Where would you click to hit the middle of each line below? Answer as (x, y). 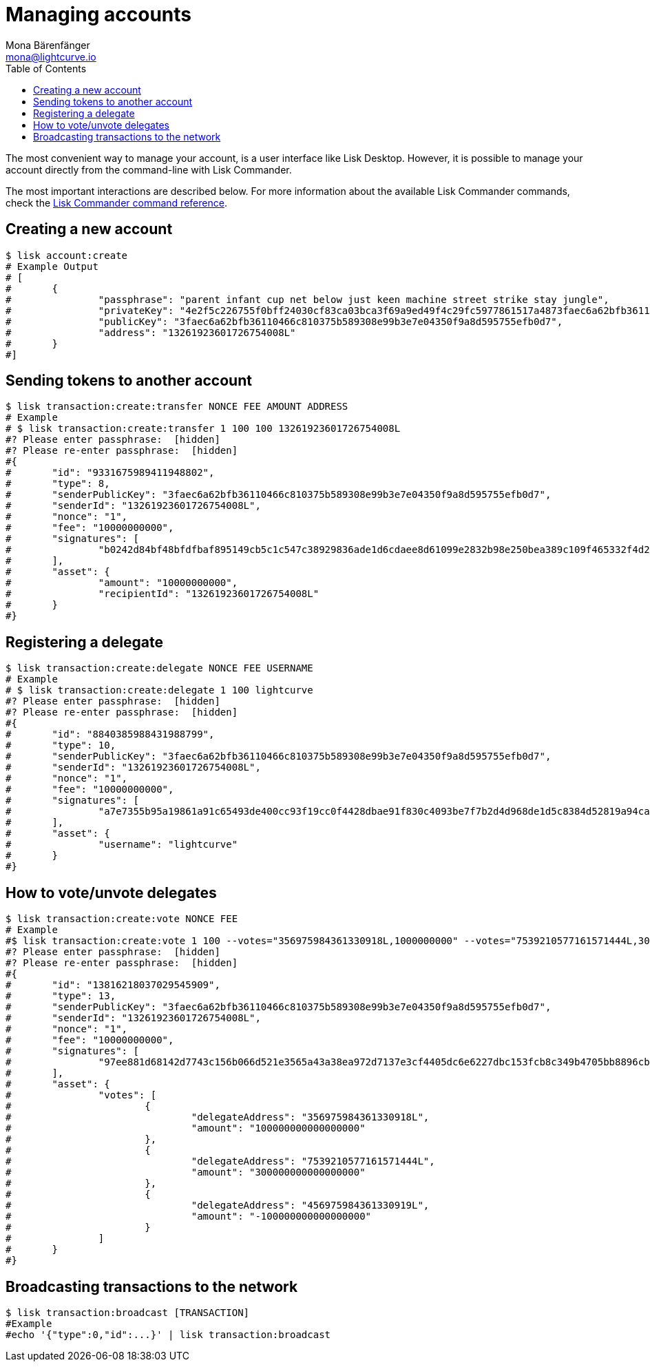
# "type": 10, (61, 745)
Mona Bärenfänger (48, 45)
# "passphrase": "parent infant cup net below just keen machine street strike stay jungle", (307, 299)
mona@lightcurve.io (51, 56)
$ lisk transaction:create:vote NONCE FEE (122, 919)
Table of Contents (46, 68)
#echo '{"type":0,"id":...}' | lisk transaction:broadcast (168, 1334)
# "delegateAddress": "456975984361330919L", (218, 1206)
